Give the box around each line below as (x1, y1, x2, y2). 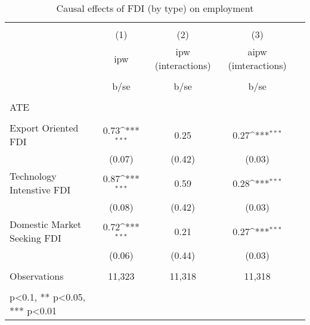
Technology (10, 169, 57, 183)
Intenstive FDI (10, 183, 71, 196)
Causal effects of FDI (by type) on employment (56, 1, 254, 15)
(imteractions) (228, 58, 287, 72)
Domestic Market (10, 217, 82, 231)
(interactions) (154, 58, 211, 72)
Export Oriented (10, 121, 79, 135)
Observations (10, 269, 64, 283)
